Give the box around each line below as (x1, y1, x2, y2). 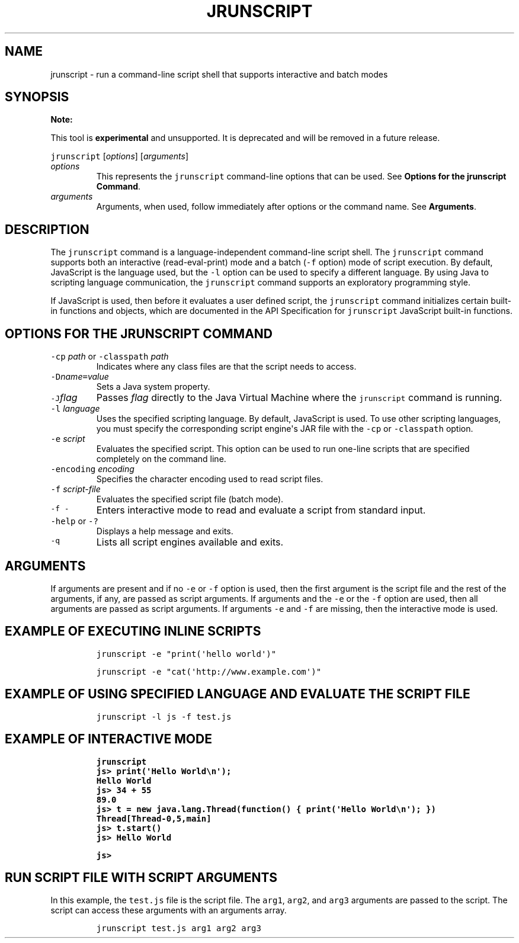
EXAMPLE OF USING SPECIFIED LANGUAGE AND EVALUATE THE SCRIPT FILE (5, 687, 470, 702)
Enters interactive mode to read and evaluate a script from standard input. (96, 504, 426, 517)
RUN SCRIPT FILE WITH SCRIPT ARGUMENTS (5, 870, 278, 885)
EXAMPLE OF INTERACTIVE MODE (5, 732, 212, 747)
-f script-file (50, 484, 101, 495)
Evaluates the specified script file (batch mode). (96, 494, 284, 505)
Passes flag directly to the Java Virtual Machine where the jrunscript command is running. (96, 392, 502, 404)
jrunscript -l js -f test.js (96, 711, 232, 721)
